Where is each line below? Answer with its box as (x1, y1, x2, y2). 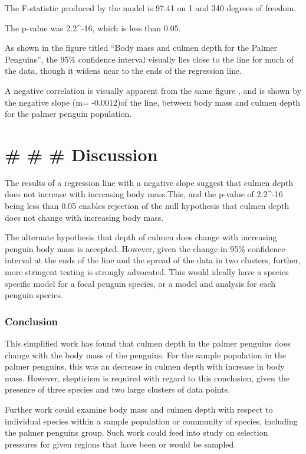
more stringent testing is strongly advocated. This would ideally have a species (5, 266, 289, 278)
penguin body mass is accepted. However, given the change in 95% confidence (5, 242, 285, 254)
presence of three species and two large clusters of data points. (5, 383, 231, 396)
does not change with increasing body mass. (5, 211, 164, 223)
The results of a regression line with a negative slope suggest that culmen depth (5, 176, 294, 188)
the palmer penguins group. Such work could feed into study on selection (5, 426, 268, 439)
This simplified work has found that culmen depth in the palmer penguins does (5, 337, 291, 350)
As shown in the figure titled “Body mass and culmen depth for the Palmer (5, 41, 278, 54)
